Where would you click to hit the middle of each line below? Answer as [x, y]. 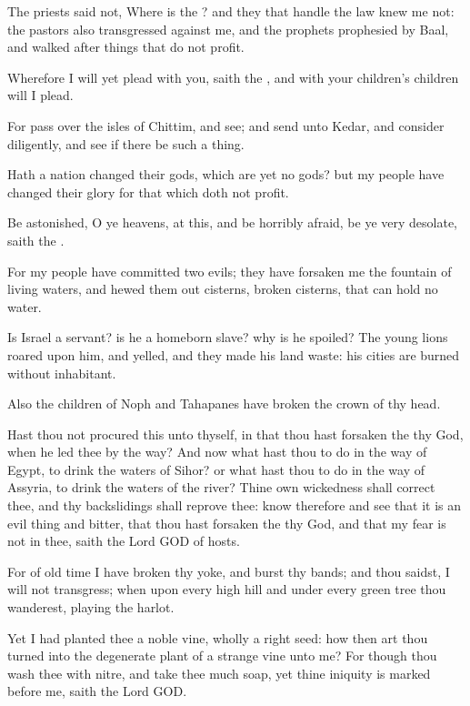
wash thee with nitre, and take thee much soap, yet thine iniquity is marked [219, 673]
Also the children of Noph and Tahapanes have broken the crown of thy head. [224, 403]
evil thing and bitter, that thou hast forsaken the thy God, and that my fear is [227, 523]
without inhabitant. [62, 373]
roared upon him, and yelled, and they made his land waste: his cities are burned [234, 354]
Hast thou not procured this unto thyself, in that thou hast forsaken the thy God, [235, 434]
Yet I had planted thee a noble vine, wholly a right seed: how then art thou [218, 637]
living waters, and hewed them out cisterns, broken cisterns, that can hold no [223, 289]
